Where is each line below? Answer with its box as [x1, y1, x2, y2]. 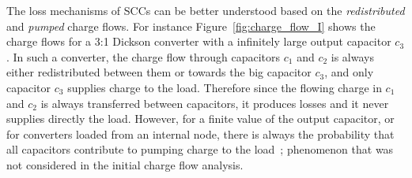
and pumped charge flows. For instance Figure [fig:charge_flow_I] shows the [6, 17, 376, 34]
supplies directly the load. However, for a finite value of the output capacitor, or [6, 110, 395, 127]
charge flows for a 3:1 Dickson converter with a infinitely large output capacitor [6, 33, 391, 50]
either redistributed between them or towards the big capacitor [6, 64, 312, 80]
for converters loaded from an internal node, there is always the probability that [6, 125, 395, 142]
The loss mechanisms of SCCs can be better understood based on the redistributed [6, 2, 405, 18]
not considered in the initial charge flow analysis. [6, 156, 244, 172]
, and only [324, 64, 374, 80]
